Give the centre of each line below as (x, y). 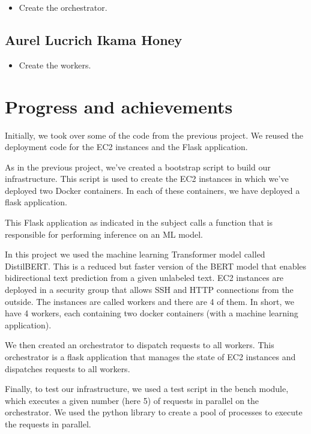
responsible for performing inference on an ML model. (104, 234)
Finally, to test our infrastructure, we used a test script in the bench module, (147, 389)
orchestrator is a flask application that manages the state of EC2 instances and (150, 357)
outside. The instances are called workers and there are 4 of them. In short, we (150, 301)
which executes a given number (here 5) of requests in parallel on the (132, 400)
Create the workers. (55, 65)
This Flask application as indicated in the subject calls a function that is (139, 222)
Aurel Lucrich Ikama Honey (94, 39)
